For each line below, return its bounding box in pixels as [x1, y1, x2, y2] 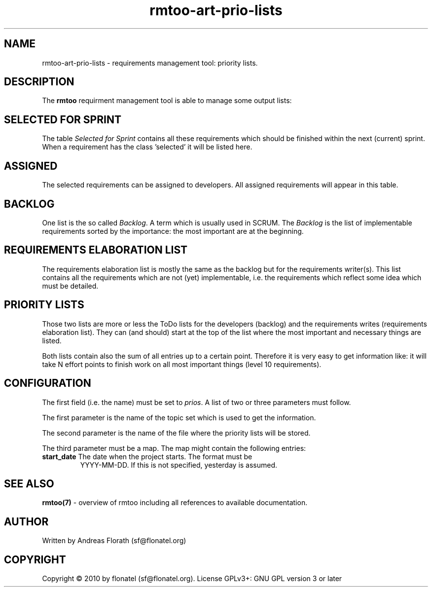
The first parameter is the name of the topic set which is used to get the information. [42, 413, 316, 422]
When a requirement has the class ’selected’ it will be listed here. [42, 143, 252, 151]
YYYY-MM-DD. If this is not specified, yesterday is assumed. [80, 460, 278, 469]
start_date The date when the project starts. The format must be [42, 452, 252, 461]
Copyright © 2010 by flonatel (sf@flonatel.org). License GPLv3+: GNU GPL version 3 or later [42, 574, 342, 583]
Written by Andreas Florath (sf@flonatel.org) [42, 536, 186, 545]
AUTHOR [4, 515, 49, 528]
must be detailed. [42, 281, 99, 290]
